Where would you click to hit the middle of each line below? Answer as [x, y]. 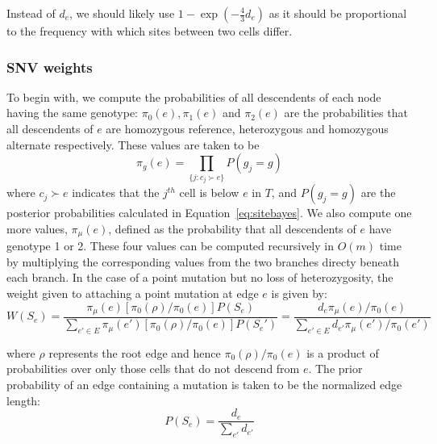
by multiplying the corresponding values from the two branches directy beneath [203, 261]
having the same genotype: [73, 113]
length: [24, 400]
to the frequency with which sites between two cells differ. [150, 31]
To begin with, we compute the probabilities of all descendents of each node [194, 96]
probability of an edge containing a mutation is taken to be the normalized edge [204, 385]
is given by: [299, 293]
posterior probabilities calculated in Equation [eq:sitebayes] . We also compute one [209, 213]
